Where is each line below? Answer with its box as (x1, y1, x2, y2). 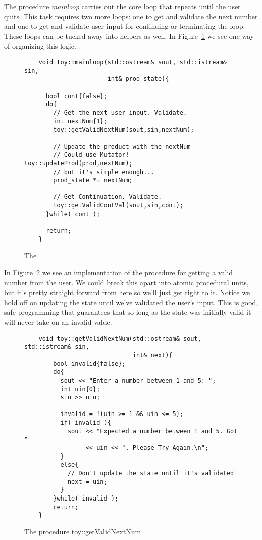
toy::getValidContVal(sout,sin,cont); (53, 202, 183, 210)
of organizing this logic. (4, 40, 76, 51)
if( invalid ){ (60, 419, 111, 427)
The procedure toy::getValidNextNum (24, 526, 141, 536)
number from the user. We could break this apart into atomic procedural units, (4, 277, 249, 287)
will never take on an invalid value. (4, 316, 112, 327)
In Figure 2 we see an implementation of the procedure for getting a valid (4, 267, 233, 277)
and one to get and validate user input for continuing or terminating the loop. (4, 21, 245, 31)
